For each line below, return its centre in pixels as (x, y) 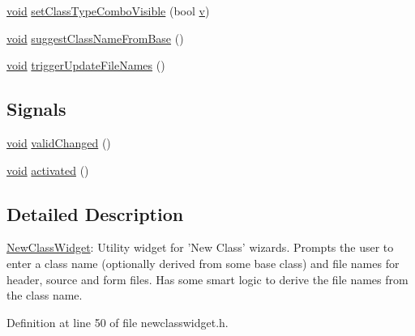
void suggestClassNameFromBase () (95, 38)
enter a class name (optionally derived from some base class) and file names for (203, 263)
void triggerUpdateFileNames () (86, 65)
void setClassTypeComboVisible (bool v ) (108, 11)
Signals (36, 109)
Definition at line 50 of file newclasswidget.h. (118, 322)
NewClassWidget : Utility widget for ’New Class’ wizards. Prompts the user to (200, 247)
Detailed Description (95, 213)
